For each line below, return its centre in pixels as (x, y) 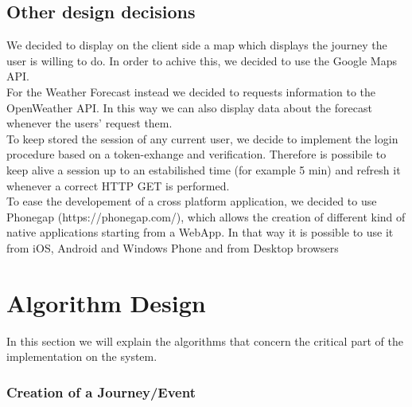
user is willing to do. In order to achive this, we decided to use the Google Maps (202, 60)
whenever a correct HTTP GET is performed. (118, 185)
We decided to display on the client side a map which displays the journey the (197, 45)
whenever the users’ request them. (89, 123)
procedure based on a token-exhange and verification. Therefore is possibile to (196, 154)
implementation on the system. (82, 356)
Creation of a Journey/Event (101, 391)
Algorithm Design (106, 302)
